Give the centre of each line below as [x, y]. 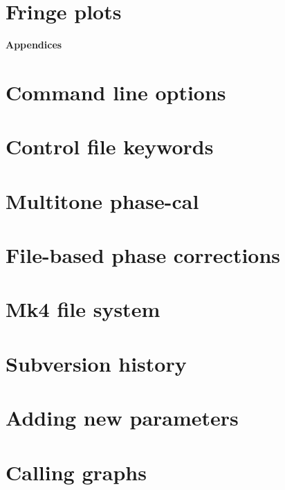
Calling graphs [76, 472]
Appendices [34, 45]
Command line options [116, 92]
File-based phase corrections [143, 255]
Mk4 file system [83, 309]
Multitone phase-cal [102, 200]
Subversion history [96, 363]
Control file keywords [110, 146]
